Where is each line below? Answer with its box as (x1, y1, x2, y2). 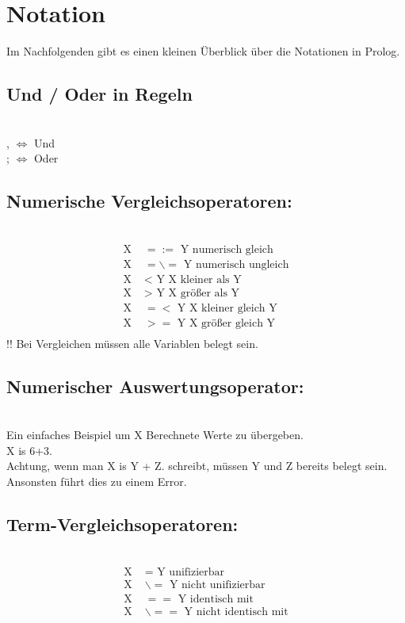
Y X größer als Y (156, 287, 240, 299)
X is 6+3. (6, 441, 53, 458)
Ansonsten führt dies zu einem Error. (6, 472, 187, 489)
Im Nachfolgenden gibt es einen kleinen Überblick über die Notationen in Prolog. (6, 43, 400, 59)
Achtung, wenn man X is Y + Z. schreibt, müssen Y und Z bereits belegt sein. (6, 457, 388, 474)
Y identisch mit (178, 594, 254, 606)
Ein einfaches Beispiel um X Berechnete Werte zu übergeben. (6, 426, 304, 443)
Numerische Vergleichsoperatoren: (6, 189, 292, 213)
